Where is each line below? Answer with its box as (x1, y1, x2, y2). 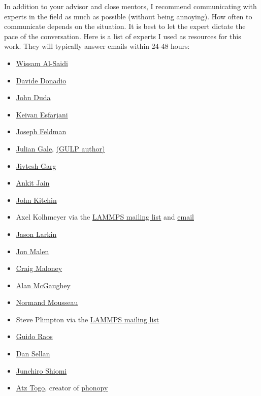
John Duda (16, 92, 51, 103)
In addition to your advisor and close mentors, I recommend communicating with (4, 1, 257, 11)
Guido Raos (16, 331, 53, 342)
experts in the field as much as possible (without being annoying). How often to (4, 11, 252, 21)
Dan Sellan (16, 348, 50, 359)
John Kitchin (16, 194, 57, 205)
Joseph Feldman (16, 126, 67, 137)
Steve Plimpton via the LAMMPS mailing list (16, 314, 159, 324)
